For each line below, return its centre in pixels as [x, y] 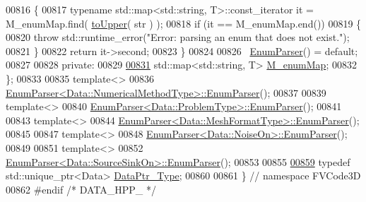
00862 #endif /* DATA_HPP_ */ [81, 189]
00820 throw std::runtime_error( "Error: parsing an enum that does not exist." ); [178, 37]
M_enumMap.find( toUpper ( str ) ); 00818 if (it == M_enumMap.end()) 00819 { [184, 23]
